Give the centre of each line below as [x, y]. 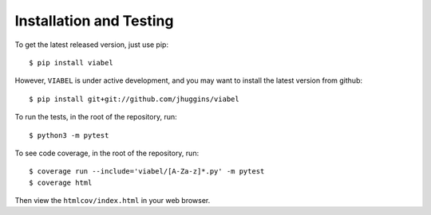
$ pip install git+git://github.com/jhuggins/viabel [134, 99]
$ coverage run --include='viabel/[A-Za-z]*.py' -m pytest [147, 172]
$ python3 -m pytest [69, 135]
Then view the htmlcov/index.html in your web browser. [113, 201]
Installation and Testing [94, 21]
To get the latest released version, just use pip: [92, 45]
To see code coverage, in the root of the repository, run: [107, 153]
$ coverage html [61, 182]
